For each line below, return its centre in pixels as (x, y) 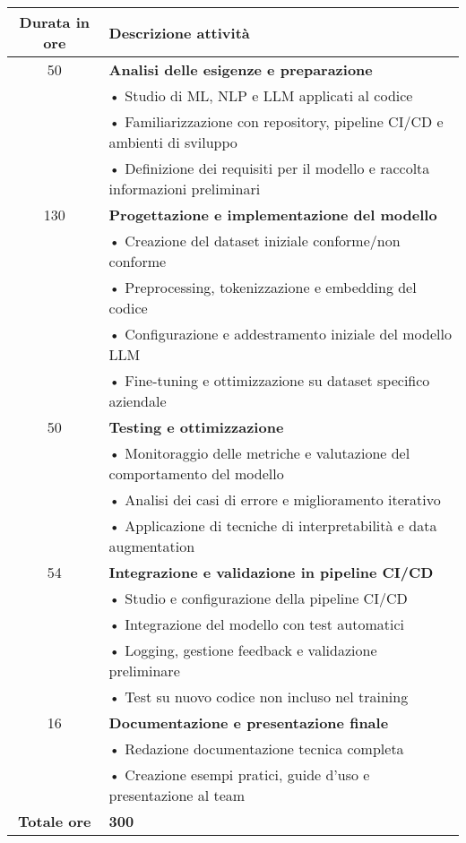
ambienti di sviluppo (173, 142)
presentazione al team (177, 795)
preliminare (144, 671)
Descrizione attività (179, 32)
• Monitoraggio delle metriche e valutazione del (259, 453)
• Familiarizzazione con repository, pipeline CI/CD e (276, 121)
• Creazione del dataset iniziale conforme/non (255, 241)
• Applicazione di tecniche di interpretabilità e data (273, 525)
